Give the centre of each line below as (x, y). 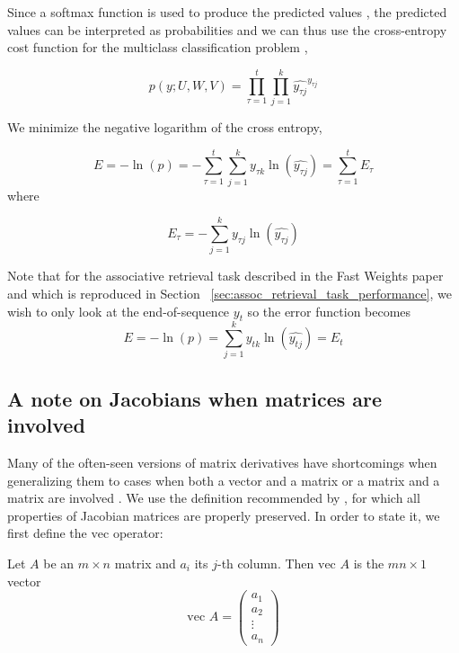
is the (369, 564)
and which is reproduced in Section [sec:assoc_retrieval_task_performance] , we (229, 293)
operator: (138, 533)
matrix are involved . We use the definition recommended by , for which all (214, 498)
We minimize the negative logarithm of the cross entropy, (165, 126)
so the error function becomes (329, 311)
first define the (47, 533)
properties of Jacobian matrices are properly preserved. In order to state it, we (224, 515)
